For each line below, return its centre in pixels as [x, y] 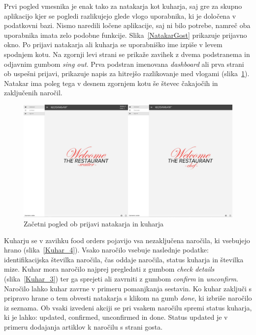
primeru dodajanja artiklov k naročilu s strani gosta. [83, 327]
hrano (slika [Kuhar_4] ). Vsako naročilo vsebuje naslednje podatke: [106, 250]
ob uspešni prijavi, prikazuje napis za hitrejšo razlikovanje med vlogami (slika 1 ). [127, 73]
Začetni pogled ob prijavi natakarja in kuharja [94, 224]
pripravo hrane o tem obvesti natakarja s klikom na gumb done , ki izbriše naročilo [128, 298]
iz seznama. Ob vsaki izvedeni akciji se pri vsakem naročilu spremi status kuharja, [128, 307]
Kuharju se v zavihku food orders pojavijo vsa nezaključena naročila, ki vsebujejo [127, 240]
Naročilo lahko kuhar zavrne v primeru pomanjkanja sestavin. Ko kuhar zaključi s [128, 288]
